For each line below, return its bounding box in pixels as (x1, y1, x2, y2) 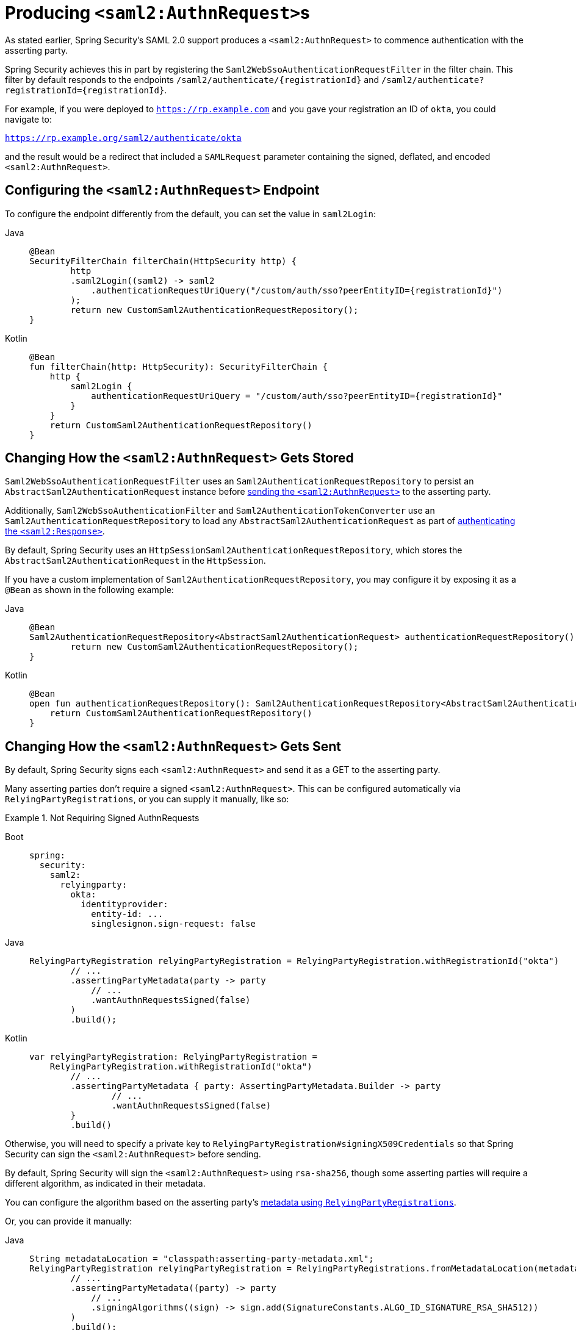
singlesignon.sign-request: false (91, 919, 256, 929)
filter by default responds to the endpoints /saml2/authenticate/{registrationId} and (5, 74, 379, 85)
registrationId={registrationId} (5, 85, 165, 95)
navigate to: (5, 113, 52, 124)
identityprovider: (81, 899, 168, 910)
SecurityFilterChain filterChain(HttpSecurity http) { (29, 256, 297, 266)
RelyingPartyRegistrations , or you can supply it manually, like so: (5, 794, 289, 805)
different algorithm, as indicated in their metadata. (5, 1178, 206, 1189)
